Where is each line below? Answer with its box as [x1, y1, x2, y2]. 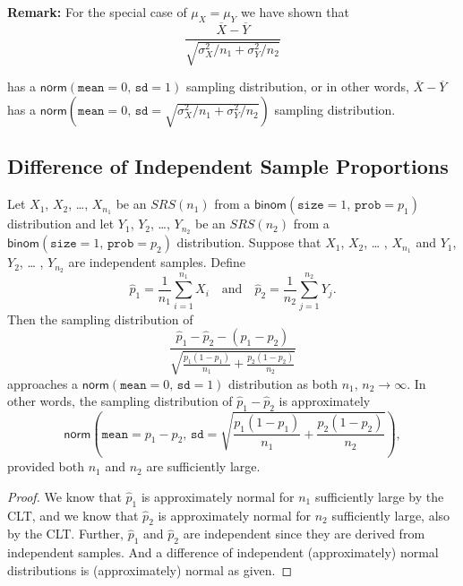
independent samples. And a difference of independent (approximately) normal [7, 543, 439, 562]
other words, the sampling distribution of [7, 392, 233, 410]
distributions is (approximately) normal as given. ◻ [7, 560, 293, 579]
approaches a [7, 374, 79, 392]
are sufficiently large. [146, 457, 261, 476]
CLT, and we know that [7, 505, 139, 524]
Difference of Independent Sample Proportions [7, 152, 449, 180]
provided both [7, 457, 85, 476]
